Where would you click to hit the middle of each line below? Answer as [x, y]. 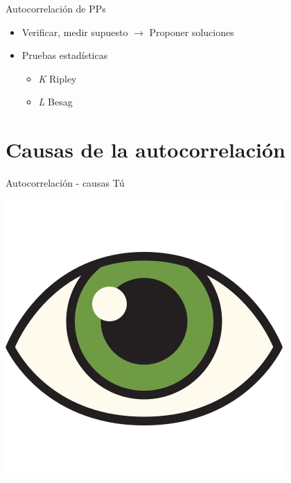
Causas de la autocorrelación [145, 150]
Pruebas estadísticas [65, 55]
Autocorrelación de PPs [56, 8]
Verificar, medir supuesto [75, 32]
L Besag [55, 102]
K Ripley [58, 78]
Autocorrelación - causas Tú [65, 183]
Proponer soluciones [192, 32]
